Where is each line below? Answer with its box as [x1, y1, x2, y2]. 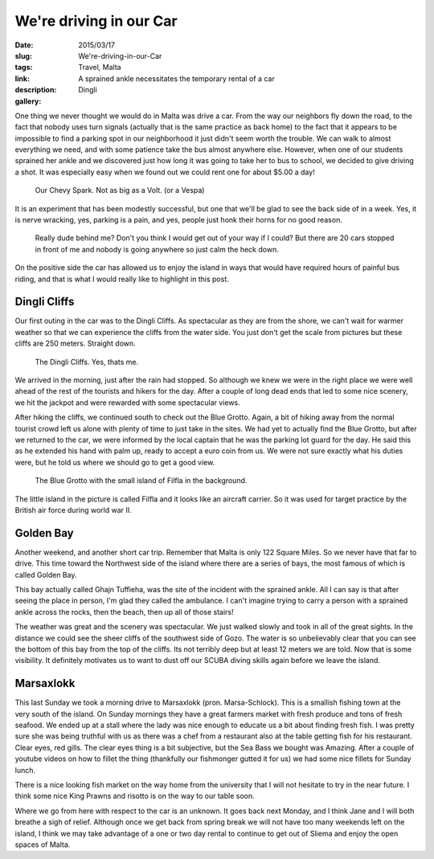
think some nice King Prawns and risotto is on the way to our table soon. [14, 792, 255, 801]
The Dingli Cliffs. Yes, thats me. [35, 357, 139, 366]
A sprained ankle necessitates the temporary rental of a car [78, 73, 275, 84]
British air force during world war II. [14, 505, 132, 514]
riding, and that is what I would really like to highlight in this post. [14, 274, 229, 284]
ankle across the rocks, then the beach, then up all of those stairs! [14, 607, 234, 616]
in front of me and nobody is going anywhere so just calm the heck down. [35, 244, 279, 254]
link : [14, 73, 31, 84]
